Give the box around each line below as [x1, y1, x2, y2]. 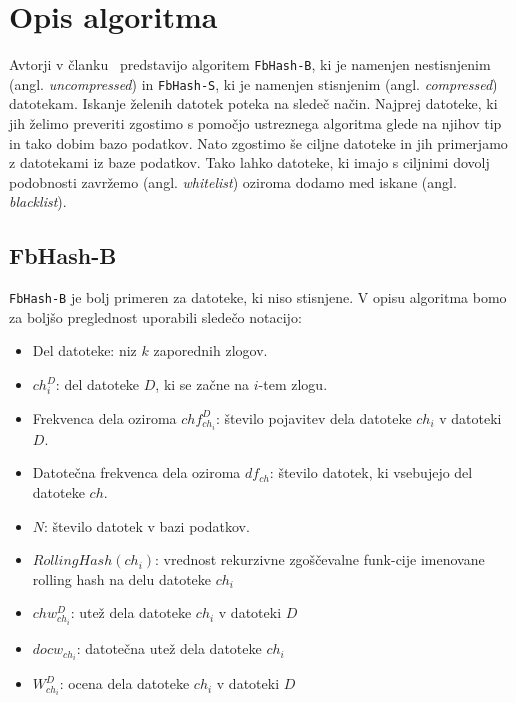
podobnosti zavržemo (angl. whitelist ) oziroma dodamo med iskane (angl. [9, 171, 457, 192]
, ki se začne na [155, 374, 250, 395]
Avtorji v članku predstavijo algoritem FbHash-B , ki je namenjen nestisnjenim [9, 54, 491, 75]
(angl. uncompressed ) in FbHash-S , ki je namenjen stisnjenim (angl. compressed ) [9, 73, 498, 94]
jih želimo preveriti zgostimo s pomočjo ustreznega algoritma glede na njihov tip [9, 113, 502, 134]
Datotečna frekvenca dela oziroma [32, 462, 241, 483]
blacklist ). [9, 191, 67, 212]
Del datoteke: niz [32, 340, 137, 361]
